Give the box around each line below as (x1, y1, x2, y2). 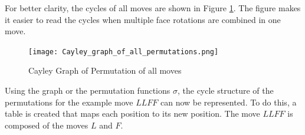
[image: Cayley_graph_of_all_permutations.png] (28, 47, 219, 56)
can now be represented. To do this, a (160, 96, 297, 108)
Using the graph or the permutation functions (5, 84, 170, 97)
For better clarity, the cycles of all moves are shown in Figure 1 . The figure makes (5, 2, 301, 14)
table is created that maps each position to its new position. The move (5, 107, 260, 120)
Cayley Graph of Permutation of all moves (28, 64, 182, 77)
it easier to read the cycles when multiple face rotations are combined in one (5, 13, 281, 25)
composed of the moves (5, 118, 88, 131)
